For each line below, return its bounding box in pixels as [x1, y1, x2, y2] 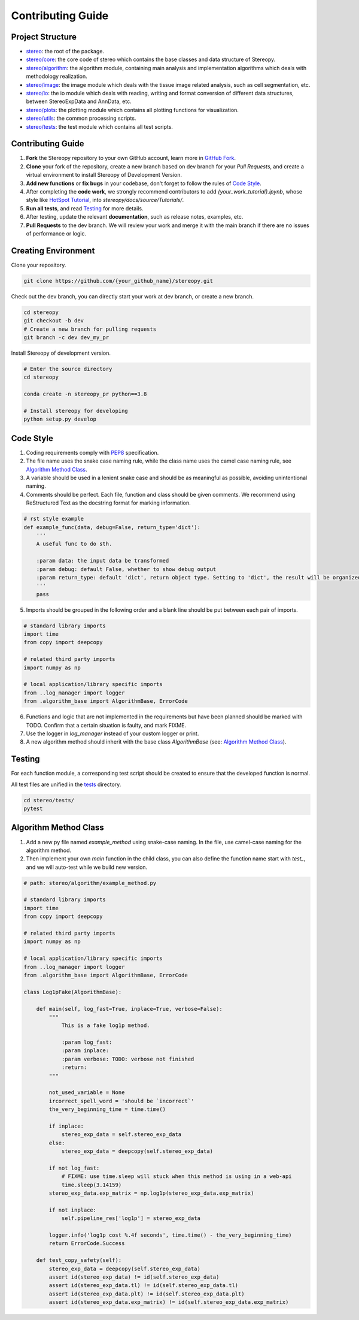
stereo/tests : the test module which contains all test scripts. [26, 123, 174, 130]
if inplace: [48, 1122, 84, 1129]
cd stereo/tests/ [23, 797, 75, 804]
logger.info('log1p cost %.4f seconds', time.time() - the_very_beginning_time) [48, 1232, 293, 1239]
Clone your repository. [11, 261, 66, 268]
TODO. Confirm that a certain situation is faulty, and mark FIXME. [26, 721, 187, 729]
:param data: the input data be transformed [36, 557, 169, 564]
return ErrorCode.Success [48, 1240, 125, 1247]
